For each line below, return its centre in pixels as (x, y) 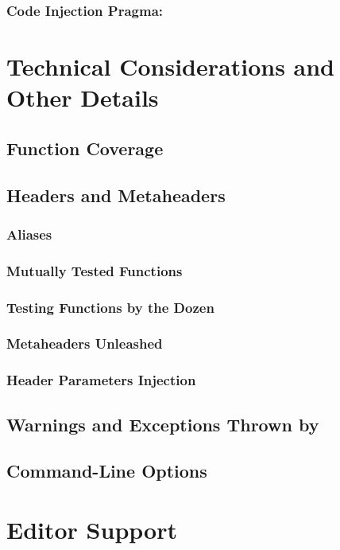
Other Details (83, 98)
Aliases (29, 234)
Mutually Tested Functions (95, 270)
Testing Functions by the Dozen (110, 307)
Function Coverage (85, 148)
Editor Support (92, 529)
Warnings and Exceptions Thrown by (163, 424)
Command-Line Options (107, 471)
